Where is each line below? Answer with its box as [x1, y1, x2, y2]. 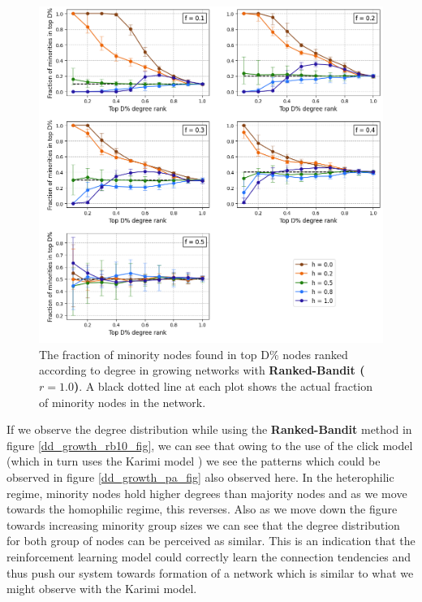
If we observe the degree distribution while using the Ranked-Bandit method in [6, 421, 412, 438]
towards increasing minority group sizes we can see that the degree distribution [6, 516, 400, 533]
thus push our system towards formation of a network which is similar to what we [6, 564, 414, 581]
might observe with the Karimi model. [6, 580, 197, 597]
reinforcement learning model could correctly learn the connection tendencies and [6, 548, 411, 565]
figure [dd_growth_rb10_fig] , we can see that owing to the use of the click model [6, 436, 413, 453]
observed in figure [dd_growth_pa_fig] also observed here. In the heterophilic [6, 468, 394, 485]
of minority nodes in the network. [39, 393, 206, 410]
